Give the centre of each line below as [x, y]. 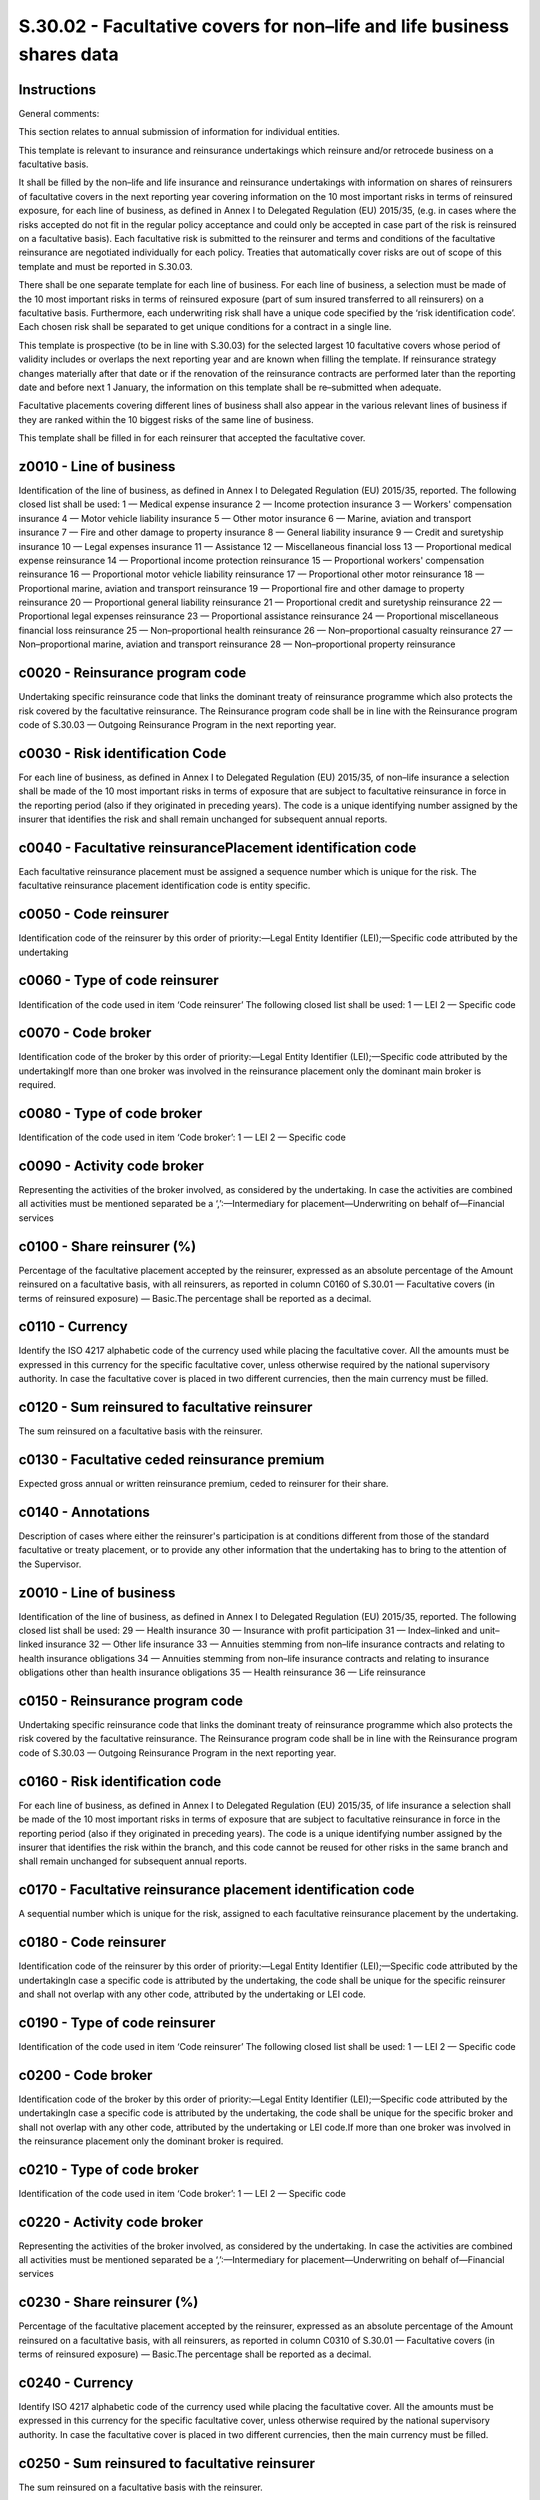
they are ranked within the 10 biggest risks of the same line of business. [166, 419]
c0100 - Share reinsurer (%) [107, 1246]
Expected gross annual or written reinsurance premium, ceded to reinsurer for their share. [203, 1483]
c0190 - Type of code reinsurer [117, 2022]
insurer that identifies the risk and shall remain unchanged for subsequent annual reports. [203, 819]
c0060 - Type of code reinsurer [118, 980]
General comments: [59, 113]
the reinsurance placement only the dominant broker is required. [151, 2141]
